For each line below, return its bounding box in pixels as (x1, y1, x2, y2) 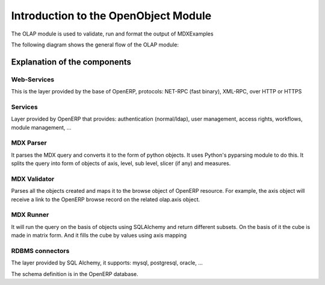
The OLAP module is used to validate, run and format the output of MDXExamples (11, 30, 214, 37)
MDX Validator (11, 175, 55, 183)
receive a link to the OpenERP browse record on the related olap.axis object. (11, 196, 200, 203)
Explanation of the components (11, 57, 132, 67)
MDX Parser (11, 139, 48, 147)
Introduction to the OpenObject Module (11, 9, 212, 22)
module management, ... (11, 124, 72, 131)
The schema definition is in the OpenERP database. (11, 270, 138, 277)
